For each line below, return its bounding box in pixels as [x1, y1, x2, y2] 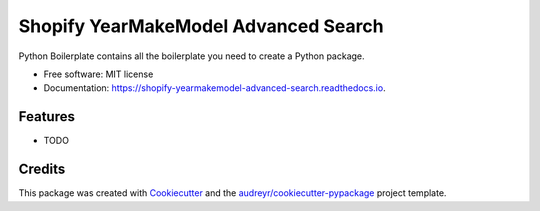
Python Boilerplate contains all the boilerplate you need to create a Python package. [18, 50, 365, 62]
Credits [18, 161, 66, 178]
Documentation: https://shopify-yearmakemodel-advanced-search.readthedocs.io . [43, 82, 386, 94]
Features [18, 108, 75, 125]
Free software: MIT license [43, 68, 154, 80]
